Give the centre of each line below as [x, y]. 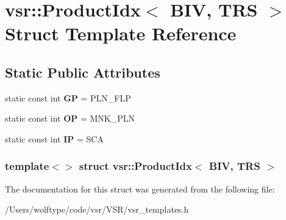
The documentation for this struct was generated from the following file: [140, 189]
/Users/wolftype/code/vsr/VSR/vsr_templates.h [97, 209]
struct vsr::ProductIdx [135, 166]
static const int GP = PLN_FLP [68, 97]
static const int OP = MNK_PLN [70, 118]
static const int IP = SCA [54, 138]
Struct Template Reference [121, 33]
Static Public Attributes [83, 72]
